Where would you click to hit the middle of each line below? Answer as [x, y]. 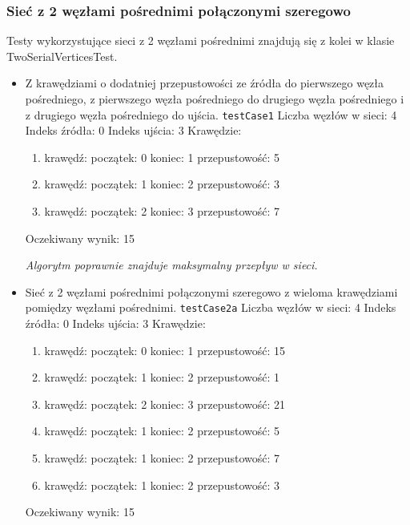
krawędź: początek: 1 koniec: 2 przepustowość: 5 [162, 431]
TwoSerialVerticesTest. [62, 56]
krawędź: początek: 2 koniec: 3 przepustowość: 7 [162, 211]
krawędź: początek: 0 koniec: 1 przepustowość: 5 [162, 157]
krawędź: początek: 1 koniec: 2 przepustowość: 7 [162, 458]
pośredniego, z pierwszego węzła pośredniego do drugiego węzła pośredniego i [215, 99]
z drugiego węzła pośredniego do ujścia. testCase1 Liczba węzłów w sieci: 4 [211, 114]
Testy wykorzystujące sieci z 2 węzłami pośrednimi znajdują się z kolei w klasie [201, 40]
